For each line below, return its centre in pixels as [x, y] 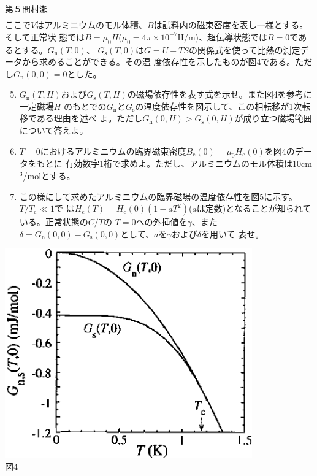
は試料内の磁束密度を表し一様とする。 [231, 25]
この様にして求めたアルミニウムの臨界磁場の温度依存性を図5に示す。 [158, 196]
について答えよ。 [54, 130]
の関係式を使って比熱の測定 [245, 49]
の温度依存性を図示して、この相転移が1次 [219, 106]
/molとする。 [49, 176]
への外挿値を [162, 222]
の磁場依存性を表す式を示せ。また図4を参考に [220, 94]
